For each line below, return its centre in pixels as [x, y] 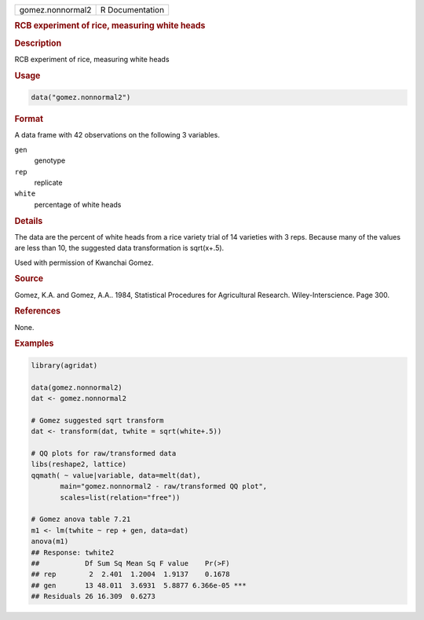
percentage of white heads [78, 204]
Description [38, 43]
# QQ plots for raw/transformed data [104, 453]
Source [29, 279]
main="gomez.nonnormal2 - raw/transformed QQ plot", [164, 486]
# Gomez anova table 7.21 [81, 519]
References [38, 311]
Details [29, 221]
